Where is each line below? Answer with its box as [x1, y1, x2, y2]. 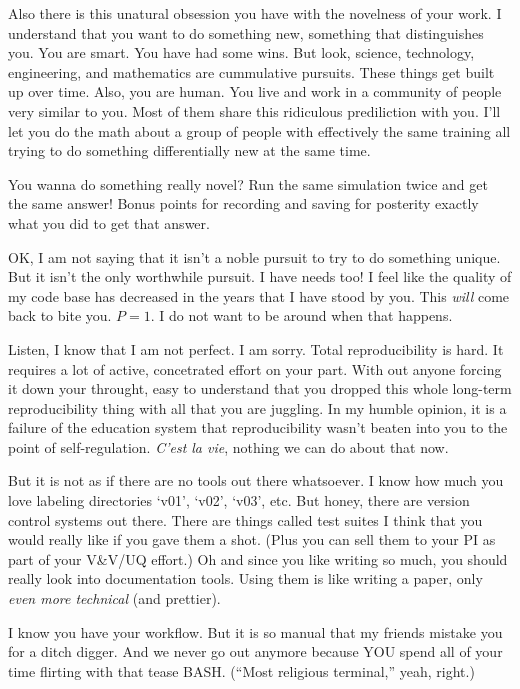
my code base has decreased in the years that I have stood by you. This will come [8, 285, 510, 306]
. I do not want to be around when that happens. [150, 305, 453, 326]
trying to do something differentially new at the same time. [8, 140, 371, 161]
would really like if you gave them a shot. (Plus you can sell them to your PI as [8, 529, 496, 550]
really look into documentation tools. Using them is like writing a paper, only [8, 568, 483, 589]
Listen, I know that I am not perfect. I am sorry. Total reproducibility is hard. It [8, 338, 504, 359]
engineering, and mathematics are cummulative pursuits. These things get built [8, 61, 495, 82]
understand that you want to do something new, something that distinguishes [8, 22, 484, 43]
